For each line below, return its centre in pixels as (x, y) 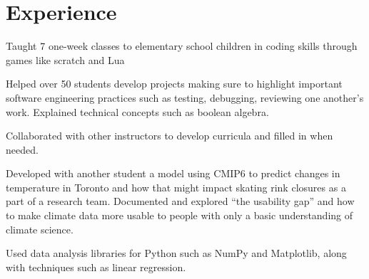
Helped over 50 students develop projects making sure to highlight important (174, 84)
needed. (22, 149)
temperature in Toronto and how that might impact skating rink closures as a (176, 187)
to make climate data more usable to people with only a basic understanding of (180, 215)
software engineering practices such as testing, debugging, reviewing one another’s (185, 97)
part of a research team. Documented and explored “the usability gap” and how (180, 201)
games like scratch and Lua (65, 59)
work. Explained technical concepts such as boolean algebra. (137, 111)
